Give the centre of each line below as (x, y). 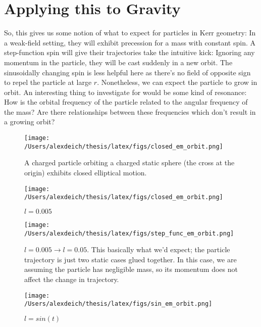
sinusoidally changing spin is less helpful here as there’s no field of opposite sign (127, 72)
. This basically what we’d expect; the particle (159, 249)
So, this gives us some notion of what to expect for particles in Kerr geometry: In (130, 33)
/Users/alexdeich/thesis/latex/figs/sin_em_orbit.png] (118, 304)
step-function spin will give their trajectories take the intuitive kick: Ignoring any (129, 52)
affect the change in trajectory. (72, 279)
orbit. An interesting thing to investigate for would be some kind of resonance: (125, 92)
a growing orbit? (30, 122)
